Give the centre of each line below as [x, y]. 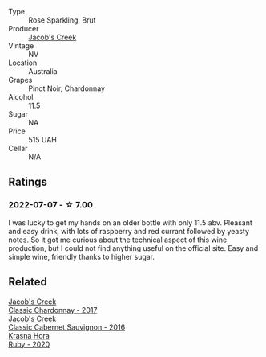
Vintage [21, 46]
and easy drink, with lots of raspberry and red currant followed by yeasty [129, 231]
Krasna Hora [29, 335]
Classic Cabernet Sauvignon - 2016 [67, 327]
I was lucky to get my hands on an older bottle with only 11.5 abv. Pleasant [130, 222]
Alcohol [21, 97]
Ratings [28, 182]
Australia [43, 71]
